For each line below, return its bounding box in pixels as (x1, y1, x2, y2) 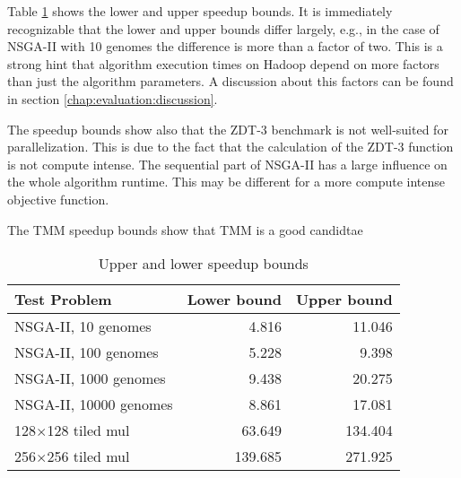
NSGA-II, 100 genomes (14, 342, 159, 363)
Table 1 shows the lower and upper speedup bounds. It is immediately (7, 2, 393, 20)
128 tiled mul (47, 420, 130, 441)
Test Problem (14, 289, 112, 310)
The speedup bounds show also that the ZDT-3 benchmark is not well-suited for (7, 119, 448, 138)
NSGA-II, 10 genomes (14, 316, 152, 337)
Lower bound (187, 289, 282, 310)
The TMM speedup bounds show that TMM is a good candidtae (7, 220, 363, 239)
